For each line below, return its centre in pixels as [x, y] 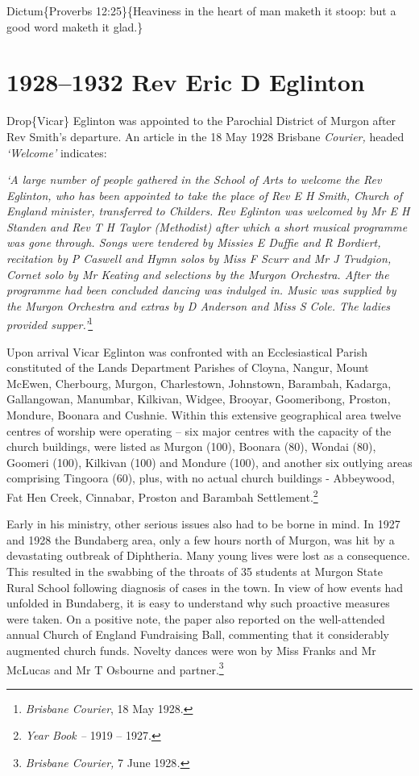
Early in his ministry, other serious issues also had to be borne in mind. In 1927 [203, 524]
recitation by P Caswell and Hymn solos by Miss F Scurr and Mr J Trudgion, [199, 259]
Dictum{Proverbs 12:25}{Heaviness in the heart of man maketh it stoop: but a [201, 10]
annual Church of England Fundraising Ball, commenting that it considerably [198, 634]
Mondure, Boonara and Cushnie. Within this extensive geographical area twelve [204, 415]
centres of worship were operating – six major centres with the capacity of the [199, 430]
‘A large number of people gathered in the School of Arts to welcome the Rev [194, 179]
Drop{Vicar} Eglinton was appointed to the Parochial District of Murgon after [201, 121]
